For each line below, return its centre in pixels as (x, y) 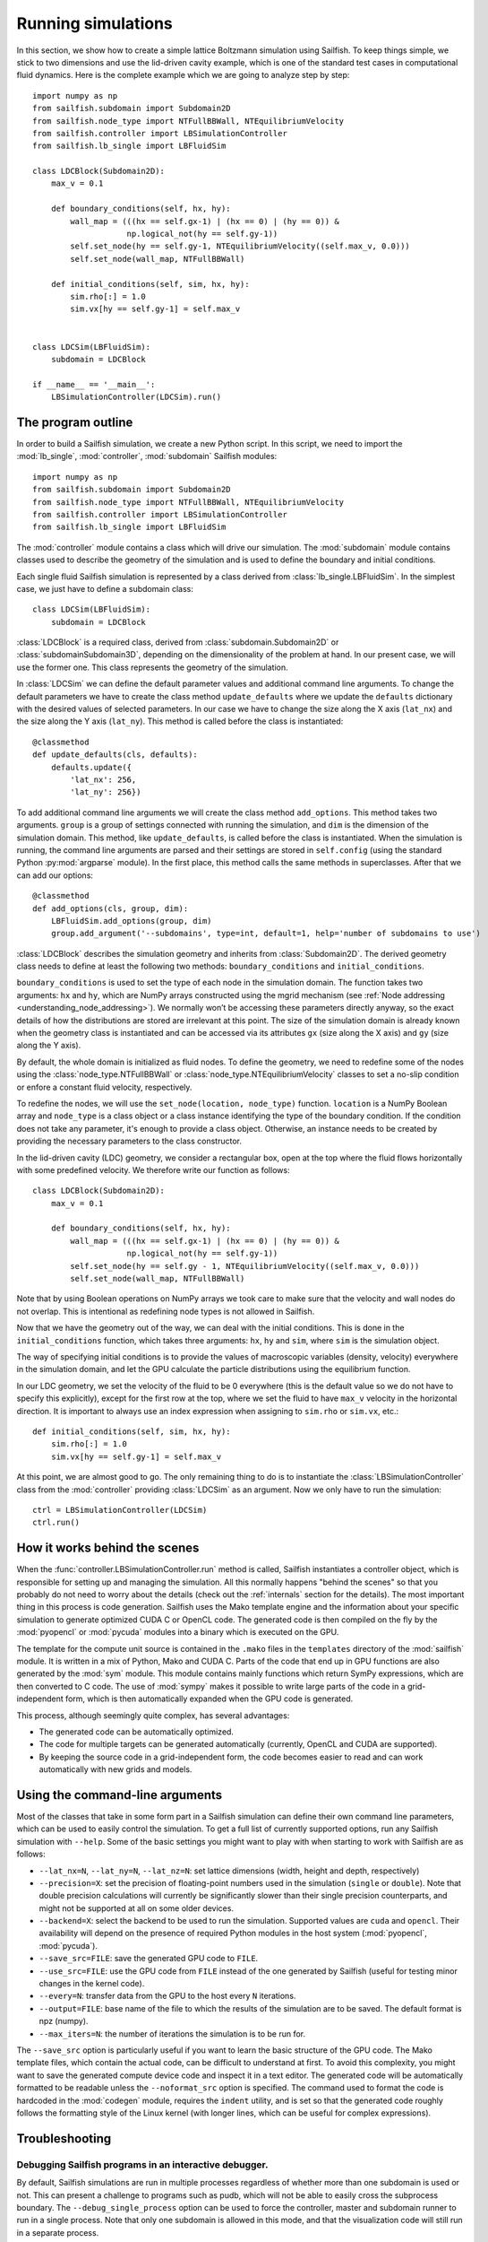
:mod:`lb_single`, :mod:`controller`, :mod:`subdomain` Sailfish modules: (147, 456)
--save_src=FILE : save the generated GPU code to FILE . (149, 1959)
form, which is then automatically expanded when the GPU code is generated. (209, 1699)
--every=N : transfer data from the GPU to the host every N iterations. (167, 1996)
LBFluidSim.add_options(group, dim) (131, 921)
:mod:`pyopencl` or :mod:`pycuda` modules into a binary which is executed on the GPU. (178, 1632)
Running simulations (95, 23)
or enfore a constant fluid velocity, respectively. (104, 1087)
